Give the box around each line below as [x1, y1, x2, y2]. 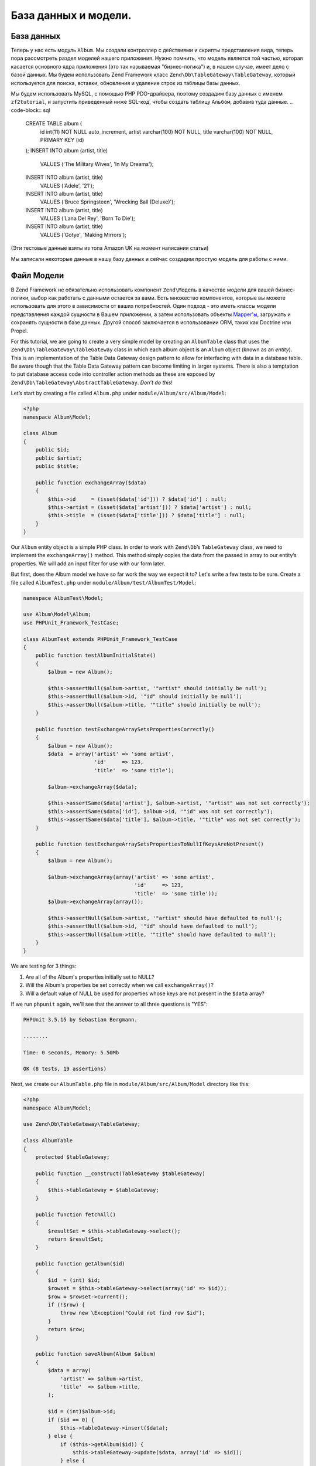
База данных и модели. [11, 9, 132, 22]
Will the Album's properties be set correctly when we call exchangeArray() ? [25, 982, 214, 989]
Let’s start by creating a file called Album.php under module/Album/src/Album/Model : [11, 390, 226, 397]
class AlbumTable [23, 1138, 73, 1144]
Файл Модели [11, 270, 64, 281]
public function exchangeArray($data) [35, 479, 147, 486]
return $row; [47, 1326, 85, 1333]
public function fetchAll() [35, 1211, 116, 1218]
